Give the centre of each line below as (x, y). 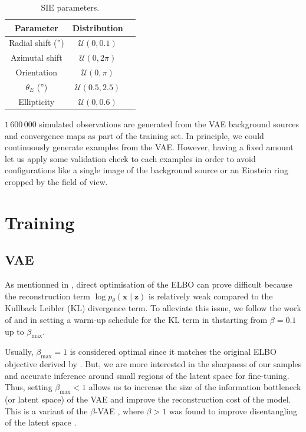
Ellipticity (37, 101)
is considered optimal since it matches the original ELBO (173, 352)
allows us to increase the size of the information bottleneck (195, 387)
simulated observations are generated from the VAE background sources (169, 123)
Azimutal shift (37, 57)
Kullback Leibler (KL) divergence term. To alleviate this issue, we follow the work (153, 308)
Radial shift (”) (37, 43)
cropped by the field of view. (56, 181)
